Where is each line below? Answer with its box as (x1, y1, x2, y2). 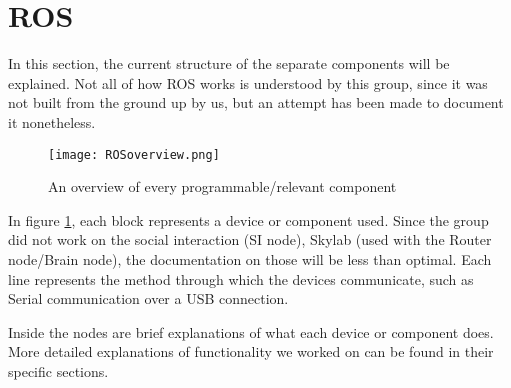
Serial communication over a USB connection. (8, 288, 289, 309)
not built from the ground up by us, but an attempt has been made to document (8, 92, 504, 113)
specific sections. (8, 360, 109, 381)
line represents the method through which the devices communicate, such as (8, 268, 474, 289)
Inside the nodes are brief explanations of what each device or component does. (8, 321, 494, 342)
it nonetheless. (8, 111, 96, 132)
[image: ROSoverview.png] (48, 147, 220, 162)
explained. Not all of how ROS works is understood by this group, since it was (8, 72, 488, 93)
